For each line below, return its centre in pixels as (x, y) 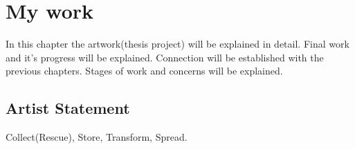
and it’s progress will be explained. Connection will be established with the (165, 57)
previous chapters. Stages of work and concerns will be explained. (144, 71)
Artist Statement (68, 108)
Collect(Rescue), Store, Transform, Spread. (97, 137)
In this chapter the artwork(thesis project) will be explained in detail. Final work (177, 44)
